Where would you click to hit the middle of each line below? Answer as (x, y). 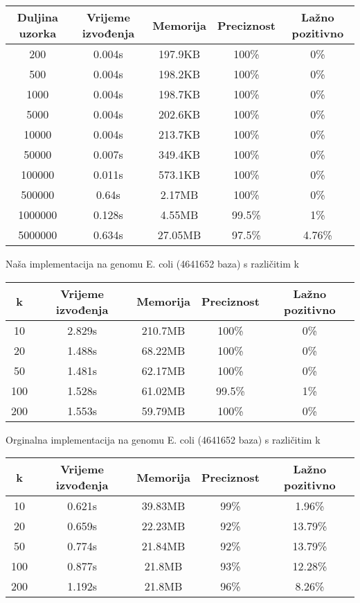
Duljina (37, 17)
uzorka (38, 33)
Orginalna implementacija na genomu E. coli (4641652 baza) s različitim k (163, 439)
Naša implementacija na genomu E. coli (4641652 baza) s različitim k (152, 263)
